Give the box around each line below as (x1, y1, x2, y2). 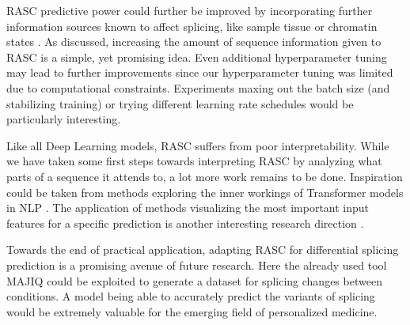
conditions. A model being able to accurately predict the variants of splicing (6, 288, 375, 304)
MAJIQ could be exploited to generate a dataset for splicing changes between (6, 272, 382, 289)
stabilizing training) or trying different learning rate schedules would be (6, 95, 354, 111)
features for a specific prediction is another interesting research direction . (6, 214, 364, 231)
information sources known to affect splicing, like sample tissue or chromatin (6, 17, 378, 34)
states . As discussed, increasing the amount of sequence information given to (6, 33, 382, 50)
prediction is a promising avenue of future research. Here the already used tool (6, 256, 387, 273)
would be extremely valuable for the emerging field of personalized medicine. (6, 303, 378, 319)
